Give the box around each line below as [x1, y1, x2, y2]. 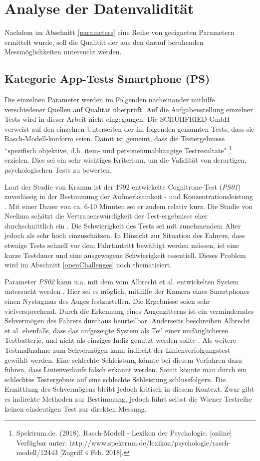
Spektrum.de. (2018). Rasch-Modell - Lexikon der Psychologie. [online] [16, 428, 232, 438]
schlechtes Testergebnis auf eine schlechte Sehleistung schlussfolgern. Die [4, 374, 226, 384]
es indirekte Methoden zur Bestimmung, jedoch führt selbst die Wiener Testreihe [4, 393, 252, 404]
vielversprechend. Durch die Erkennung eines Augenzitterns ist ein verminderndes [4, 305, 254, 316]
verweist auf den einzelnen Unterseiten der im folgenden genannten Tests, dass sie [4, 123, 255, 134]
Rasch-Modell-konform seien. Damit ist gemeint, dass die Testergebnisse [4, 133, 225, 144]
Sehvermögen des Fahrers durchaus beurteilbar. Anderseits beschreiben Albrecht [4, 315, 250, 326]
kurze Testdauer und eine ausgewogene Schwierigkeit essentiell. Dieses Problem [4, 249, 246, 260]
